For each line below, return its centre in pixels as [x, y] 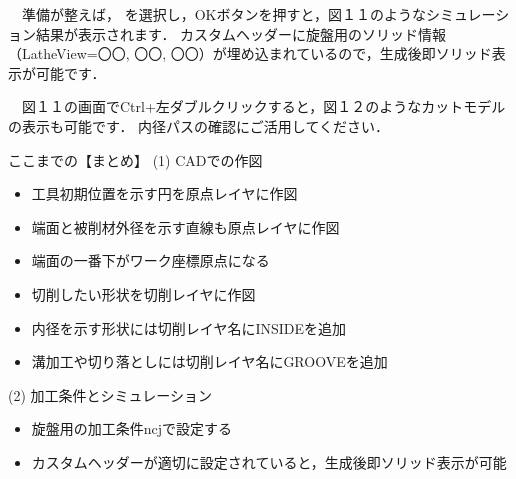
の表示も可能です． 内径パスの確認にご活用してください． [198, 125]
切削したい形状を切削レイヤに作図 [143, 293]
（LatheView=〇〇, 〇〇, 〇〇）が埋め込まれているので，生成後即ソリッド [250, 53]
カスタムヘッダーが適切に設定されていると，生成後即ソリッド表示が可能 [269, 461]
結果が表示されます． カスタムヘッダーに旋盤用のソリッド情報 [241, 33]
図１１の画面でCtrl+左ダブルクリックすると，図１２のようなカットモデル [263, 106]
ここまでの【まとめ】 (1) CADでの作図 [135, 159]
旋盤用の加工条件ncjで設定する [132, 428]
